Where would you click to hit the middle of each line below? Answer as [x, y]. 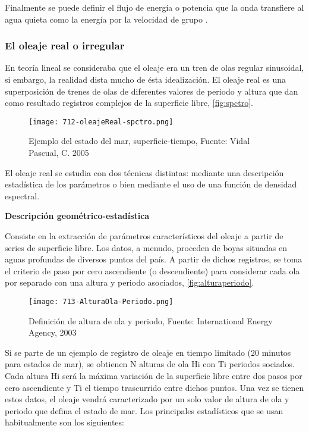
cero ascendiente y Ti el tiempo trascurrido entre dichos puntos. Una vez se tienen [154, 387]
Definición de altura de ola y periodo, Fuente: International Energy [151, 320]
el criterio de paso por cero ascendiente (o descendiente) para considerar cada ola [152, 270]
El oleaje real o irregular [65, 46]
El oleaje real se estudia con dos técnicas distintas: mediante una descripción [144, 172]
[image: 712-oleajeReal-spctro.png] [101, 122]
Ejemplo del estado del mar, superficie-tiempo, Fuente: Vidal [139, 141]
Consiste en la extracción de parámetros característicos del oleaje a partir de [144, 236]
